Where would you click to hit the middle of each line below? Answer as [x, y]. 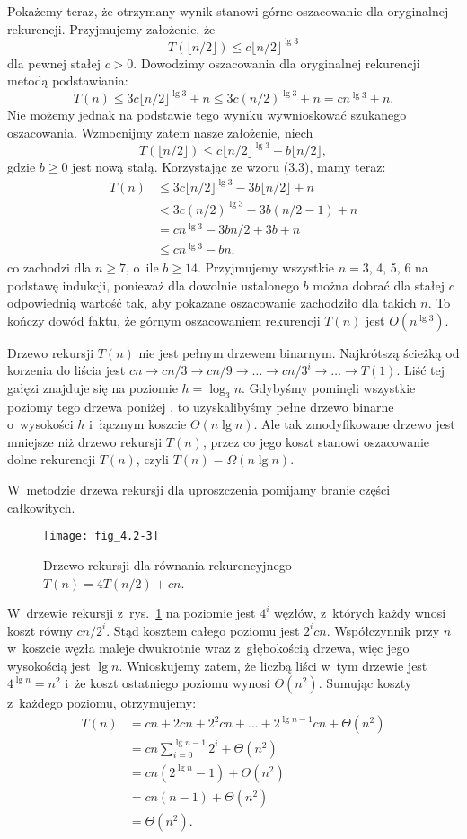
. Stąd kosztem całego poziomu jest [203, 630]
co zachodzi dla [49, 267]
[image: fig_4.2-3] [101, 536]
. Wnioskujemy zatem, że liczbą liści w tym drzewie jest [273, 665]
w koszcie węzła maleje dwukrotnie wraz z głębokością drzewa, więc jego [208, 648]
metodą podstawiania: [68, 80]
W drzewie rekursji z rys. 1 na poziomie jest [132, 613]
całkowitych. [41, 507]
